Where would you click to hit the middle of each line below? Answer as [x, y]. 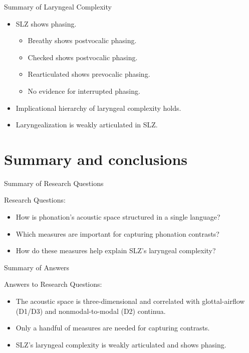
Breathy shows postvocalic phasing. [82, 40]
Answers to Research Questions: [53, 284]
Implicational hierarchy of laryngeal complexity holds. [98, 108]
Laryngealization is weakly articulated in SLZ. [87, 125]
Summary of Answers [37, 267]
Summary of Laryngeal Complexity [58, 7]
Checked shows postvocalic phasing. [83, 57]
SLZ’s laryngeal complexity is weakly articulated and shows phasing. [121, 344]
